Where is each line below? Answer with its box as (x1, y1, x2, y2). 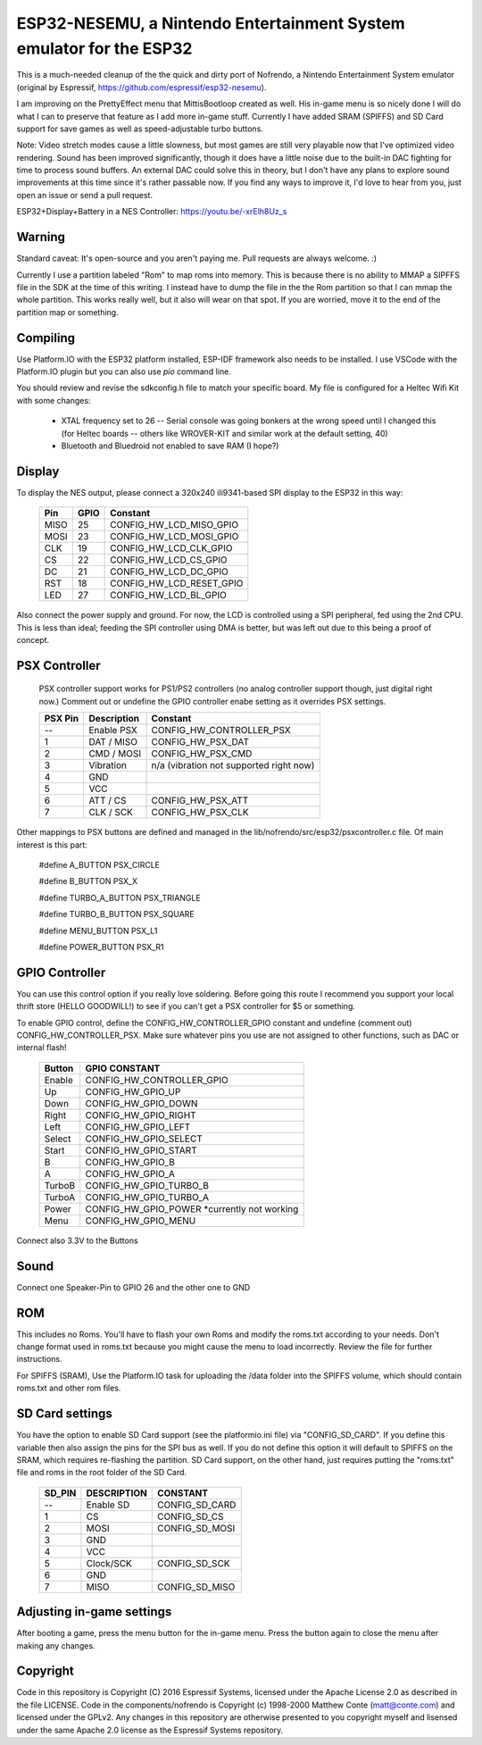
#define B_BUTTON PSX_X (38, 876, 138, 887)
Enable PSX (88, 724, 137, 737)
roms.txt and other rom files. (16, 1382, 121, 1393)
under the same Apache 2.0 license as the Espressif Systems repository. (16, 1724, 284, 1735)
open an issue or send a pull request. (16, 189, 154, 200)
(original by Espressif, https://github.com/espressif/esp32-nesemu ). (16, 81, 267, 93)
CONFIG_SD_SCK (156, 1557, 231, 1569)
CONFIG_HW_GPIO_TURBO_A (85, 1190, 210, 1203)
